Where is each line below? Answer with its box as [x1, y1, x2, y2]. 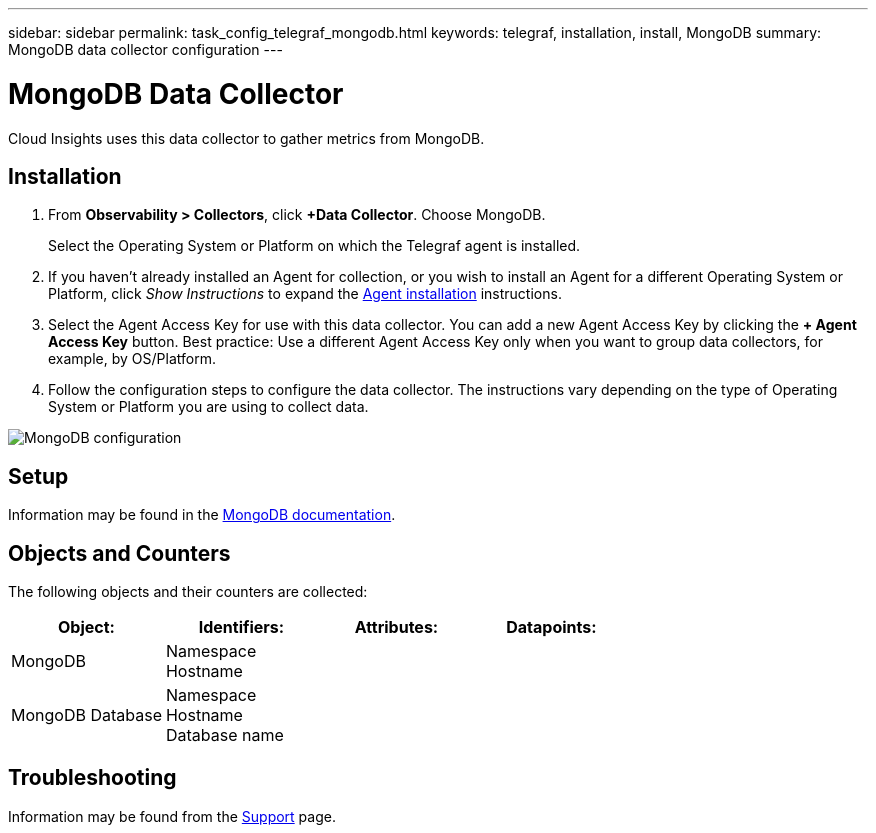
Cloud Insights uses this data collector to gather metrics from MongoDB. [8, 129, 485, 147]
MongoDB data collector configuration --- [8, 41, 283, 58]
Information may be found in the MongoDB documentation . [8, 506, 396, 524]
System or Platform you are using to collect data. [48, 398, 369, 416]
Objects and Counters [8, 540, 231, 566]
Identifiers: [198, 617, 285, 638]
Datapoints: [506, 617, 597, 638]
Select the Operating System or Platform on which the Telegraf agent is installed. [48, 237, 581, 255]
